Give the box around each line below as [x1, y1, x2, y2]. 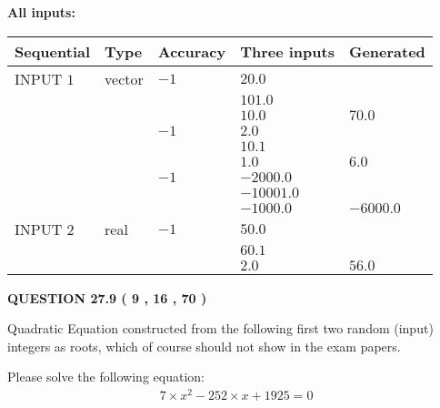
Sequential [15, 40, 91, 62]
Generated [348, 40, 425, 62]
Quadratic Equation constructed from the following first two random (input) [7, 319, 434, 338]
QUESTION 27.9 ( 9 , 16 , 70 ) [7, 288, 207, 307]
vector [105, 67, 144, 89]
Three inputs [240, 40, 335, 62]
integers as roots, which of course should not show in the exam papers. [7, 336, 401, 355]
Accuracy [157, 40, 226, 62]
